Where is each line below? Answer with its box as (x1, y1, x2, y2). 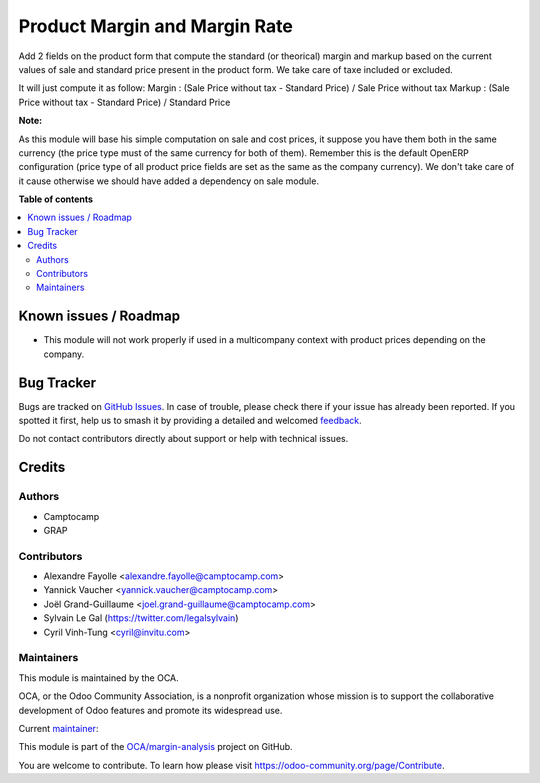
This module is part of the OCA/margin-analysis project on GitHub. (18, 741, 294, 753)
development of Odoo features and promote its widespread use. (18, 704, 283, 716)
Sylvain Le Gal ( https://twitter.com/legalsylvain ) (43, 612, 239, 624)
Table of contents (18, 193, 94, 205)
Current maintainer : (18, 722, 99, 734)
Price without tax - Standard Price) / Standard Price (18, 96, 231, 108)
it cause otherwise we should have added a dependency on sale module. (18, 175, 320, 187)
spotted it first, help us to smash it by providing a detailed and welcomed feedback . (18, 415, 362, 426)
